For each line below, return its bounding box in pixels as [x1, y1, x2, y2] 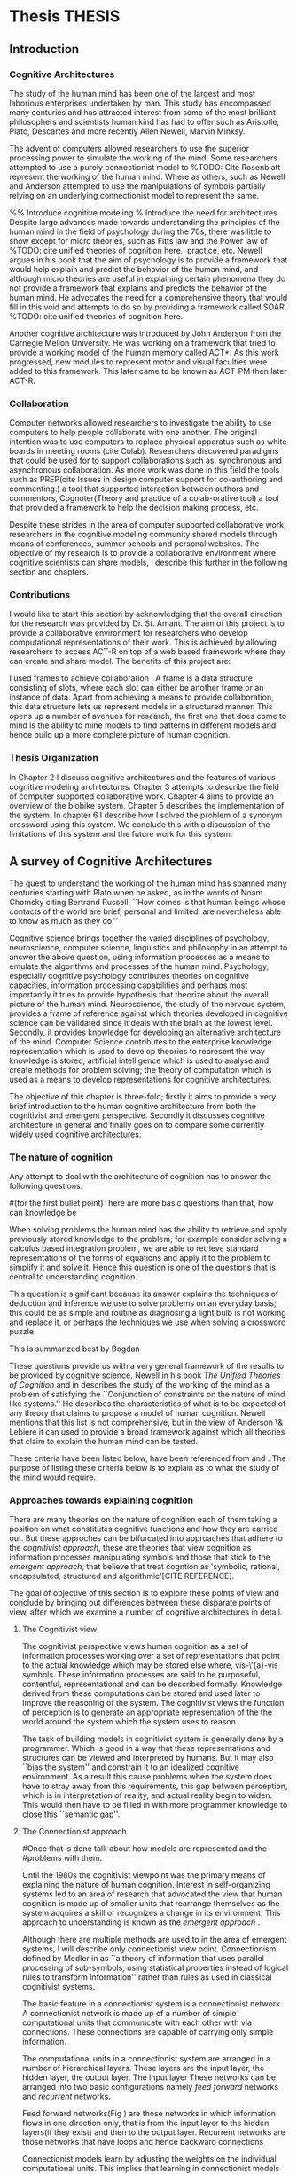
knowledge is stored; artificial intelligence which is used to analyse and [9, 1055, 269, 1066]
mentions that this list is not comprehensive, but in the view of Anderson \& [9, 1417, 284, 1427]
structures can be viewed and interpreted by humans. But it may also [21, 1753, 274, 1763]
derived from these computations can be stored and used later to [21, 1688, 261, 1699]
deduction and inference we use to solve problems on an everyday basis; [9, 1297, 277, 1309]
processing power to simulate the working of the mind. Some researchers [9, 152, 277, 163]
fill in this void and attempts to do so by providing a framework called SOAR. [9, 301, 287, 312]
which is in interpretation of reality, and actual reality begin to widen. [21, 1790, 273, 1801]
